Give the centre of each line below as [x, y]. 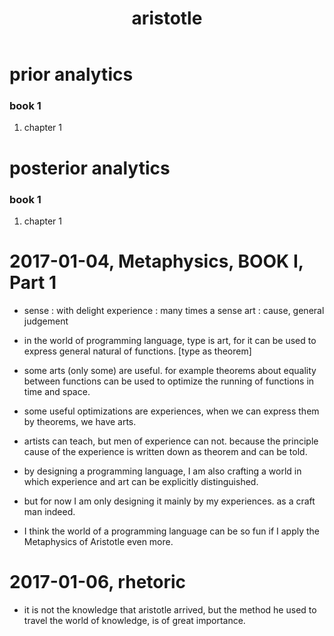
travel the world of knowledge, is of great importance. [134, 620]
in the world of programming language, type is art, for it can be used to [170, 340]
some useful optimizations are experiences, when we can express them [171, 411]
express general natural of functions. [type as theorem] [137, 351]
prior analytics [71, 74]
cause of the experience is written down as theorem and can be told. [165, 451]
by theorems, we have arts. [80, 421]
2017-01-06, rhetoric [98, 582]
